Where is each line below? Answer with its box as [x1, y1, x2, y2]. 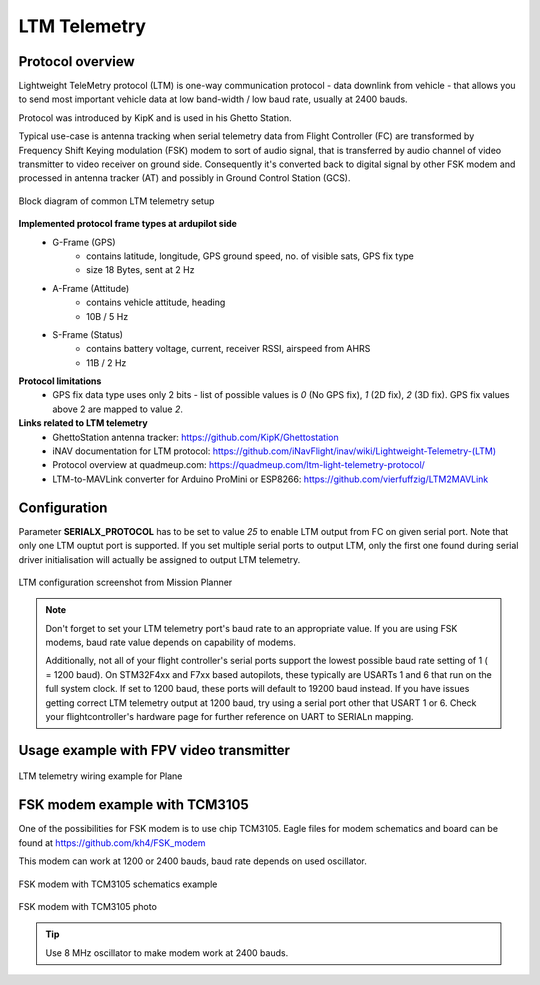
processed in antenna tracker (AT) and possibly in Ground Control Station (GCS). [18, 172, 351, 184]
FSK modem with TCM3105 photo [18, 900, 157, 912]
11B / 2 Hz [86, 356, 127, 369]
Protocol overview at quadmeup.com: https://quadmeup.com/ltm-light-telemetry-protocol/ [52, 459, 425, 471]
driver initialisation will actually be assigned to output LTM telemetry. [18, 553, 301, 565]
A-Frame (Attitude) [52, 282, 130, 294]
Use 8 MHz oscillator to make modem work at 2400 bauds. [45, 946, 289, 959]
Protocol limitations [18, 375, 102, 387]
